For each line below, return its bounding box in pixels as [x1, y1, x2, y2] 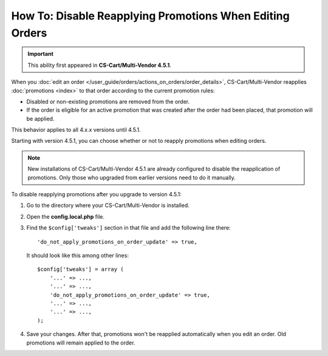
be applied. [26, 115, 55, 122]
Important [27, 50, 54, 58]
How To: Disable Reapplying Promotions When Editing [11, 9, 290, 22]
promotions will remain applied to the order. [26, 339, 135, 346]
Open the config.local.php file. [26, 213, 104, 220]
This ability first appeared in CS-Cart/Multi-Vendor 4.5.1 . [27, 61, 171, 69]
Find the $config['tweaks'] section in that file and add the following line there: [26, 224, 231, 231]
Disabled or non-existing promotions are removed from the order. [26, 98, 190, 105]
